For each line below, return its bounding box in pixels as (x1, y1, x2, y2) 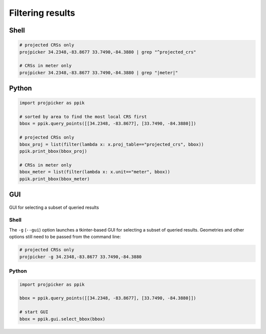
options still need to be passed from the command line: (9, 234, 121, 240)
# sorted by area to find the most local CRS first (19, 114, 147, 120)
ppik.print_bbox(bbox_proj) (19, 148, 87, 154)
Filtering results (9, 7, 75, 18)
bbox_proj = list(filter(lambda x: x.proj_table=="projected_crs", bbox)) (19, 141, 204, 147)
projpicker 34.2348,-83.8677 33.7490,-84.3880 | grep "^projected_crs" (19, 49, 197, 55)
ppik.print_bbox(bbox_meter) (19, 176, 90, 182)
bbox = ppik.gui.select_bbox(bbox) (19, 316, 105, 322)
